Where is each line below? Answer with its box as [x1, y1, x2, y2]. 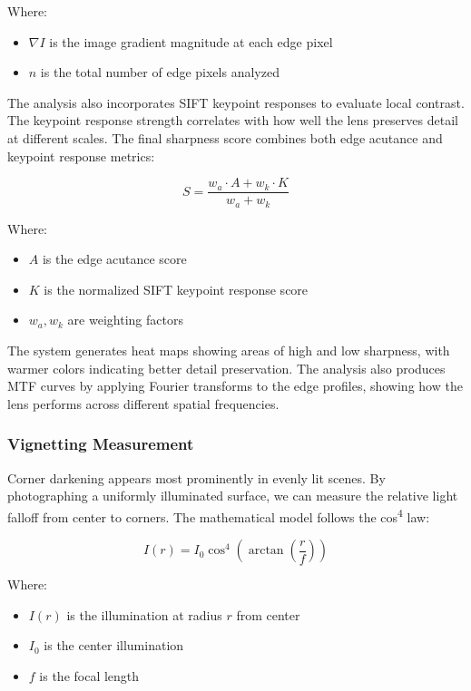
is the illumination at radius [66, 605, 222, 624]
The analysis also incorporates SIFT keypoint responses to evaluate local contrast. [7, 92, 465, 112]
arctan [248, 544, 284, 558]
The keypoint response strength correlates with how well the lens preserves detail [7, 111, 458, 130]
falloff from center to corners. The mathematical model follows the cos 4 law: [7, 504, 430, 526]
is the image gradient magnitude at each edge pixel [49, 32, 333, 51]
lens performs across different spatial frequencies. [7, 394, 280, 413]
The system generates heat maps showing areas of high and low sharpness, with [7, 341, 450, 360]
